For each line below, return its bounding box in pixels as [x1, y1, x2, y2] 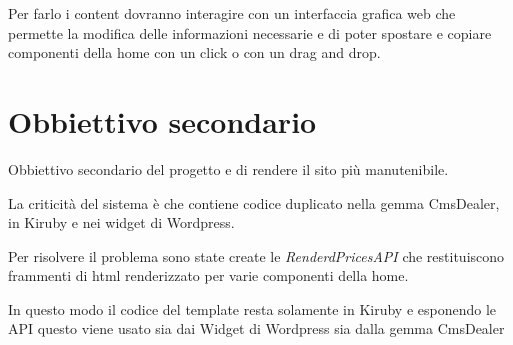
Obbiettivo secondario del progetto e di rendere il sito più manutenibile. [8, 158, 449, 179]
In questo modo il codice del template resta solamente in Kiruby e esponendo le [8, 298, 497, 319]
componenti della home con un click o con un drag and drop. [8, 42, 381, 63]
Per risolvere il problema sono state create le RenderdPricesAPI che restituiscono [8, 245, 505, 266]
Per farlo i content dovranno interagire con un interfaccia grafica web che [8, 3, 456, 23]
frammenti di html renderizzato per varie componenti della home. [8, 265, 409, 286]
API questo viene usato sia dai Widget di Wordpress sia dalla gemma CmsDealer [8, 318, 505, 339]
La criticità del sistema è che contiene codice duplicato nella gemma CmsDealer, [8, 192, 500, 213]
